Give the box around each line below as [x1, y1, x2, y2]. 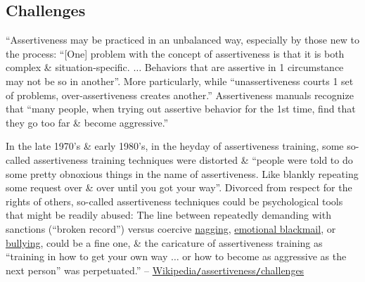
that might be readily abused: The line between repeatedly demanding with [6, 207, 331, 222]
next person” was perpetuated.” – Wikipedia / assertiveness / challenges [6, 262, 305, 277]
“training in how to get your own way [6, 249, 168, 264]
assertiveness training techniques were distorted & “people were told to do [33, 152, 353, 167]
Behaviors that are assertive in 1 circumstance [144, 60, 344, 75]
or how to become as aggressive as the [182, 249, 347, 264]
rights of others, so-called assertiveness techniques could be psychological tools [6, 193, 343, 208]
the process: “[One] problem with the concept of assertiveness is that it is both [6, 46, 345, 60]
